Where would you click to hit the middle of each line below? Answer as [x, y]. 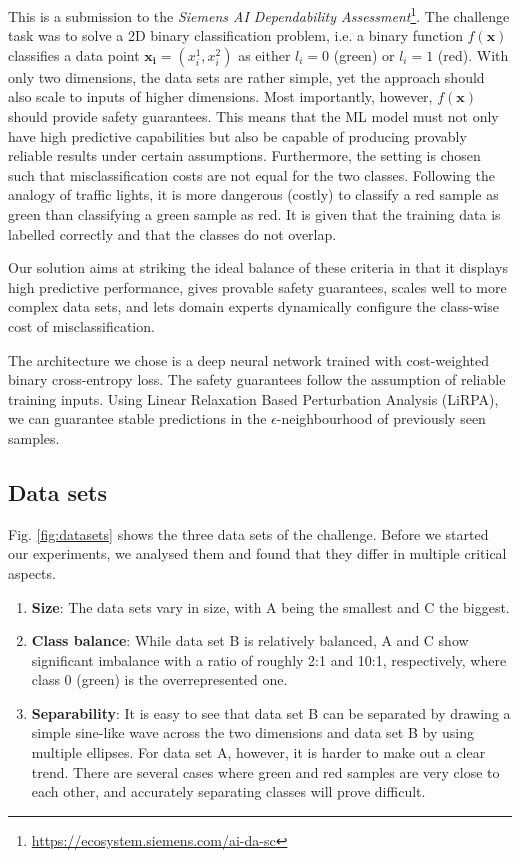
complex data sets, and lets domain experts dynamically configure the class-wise [253, 306]
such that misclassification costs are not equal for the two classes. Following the [252, 174]
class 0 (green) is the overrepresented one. [159, 679]
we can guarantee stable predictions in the [137, 418]
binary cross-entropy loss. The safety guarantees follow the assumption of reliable [257, 379]
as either [264, 54]
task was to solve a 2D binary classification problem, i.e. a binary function [235, 35]
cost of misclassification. [81, 325]
